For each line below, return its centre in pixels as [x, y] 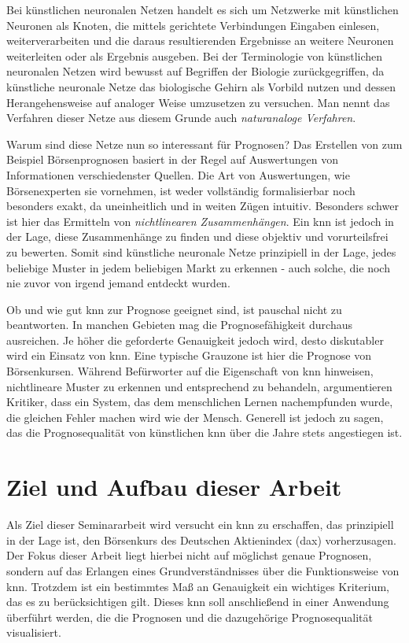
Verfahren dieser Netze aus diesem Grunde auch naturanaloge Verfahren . [181, 118]
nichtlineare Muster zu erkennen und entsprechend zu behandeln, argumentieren [199, 386]
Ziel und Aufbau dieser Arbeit [174, 487]
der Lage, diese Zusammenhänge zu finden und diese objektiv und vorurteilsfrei [197, 237]
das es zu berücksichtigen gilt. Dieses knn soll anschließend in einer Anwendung [198, 602]
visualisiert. [34, 632]
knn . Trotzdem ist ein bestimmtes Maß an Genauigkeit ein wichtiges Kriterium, [198, 586]
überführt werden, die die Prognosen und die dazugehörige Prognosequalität [190, 617]
